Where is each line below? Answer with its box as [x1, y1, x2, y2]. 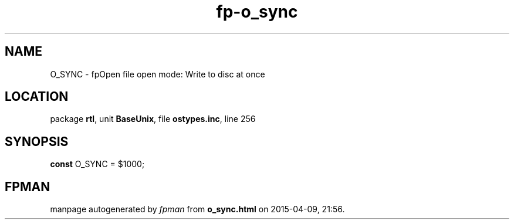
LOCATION [5, 89, 69, 104]
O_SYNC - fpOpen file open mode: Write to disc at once [50, 69, 265, 79]
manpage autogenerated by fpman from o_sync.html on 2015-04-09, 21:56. [50, 204, 345, 215]
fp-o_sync [216, 2, 298, 22]
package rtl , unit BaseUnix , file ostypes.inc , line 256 [50, 114, 256, 124]
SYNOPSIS [5, 134, 69, 149]
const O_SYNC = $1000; [50, 159, 145, 169]
